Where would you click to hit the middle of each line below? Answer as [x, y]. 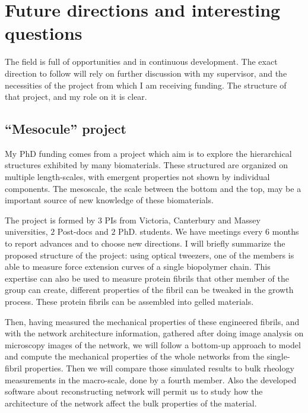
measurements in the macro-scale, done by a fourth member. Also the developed [151, 379]
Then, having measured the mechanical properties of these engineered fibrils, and [152, 321]
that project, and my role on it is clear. [76, 97]
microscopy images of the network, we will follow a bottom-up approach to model [153, 344]
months [285, 231]
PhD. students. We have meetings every [190, 231]
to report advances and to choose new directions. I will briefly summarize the [145, 243]
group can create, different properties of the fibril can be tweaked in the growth [149, 290]
